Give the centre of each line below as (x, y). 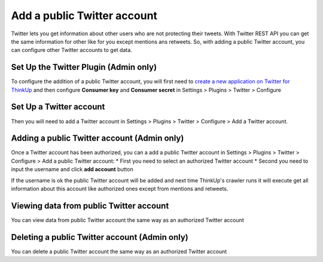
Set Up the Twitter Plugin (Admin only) (84, 67)
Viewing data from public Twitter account (90, 205)
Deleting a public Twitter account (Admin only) (100, 237)
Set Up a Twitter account (58, 107)
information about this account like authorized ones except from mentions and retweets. (120, 189)
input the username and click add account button (72, 169)
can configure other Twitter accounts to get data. (72, 50)
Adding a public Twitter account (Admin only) (97, 138)
